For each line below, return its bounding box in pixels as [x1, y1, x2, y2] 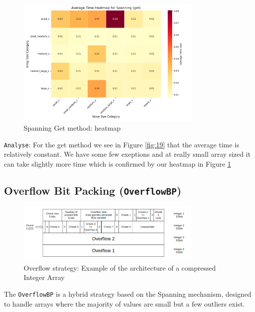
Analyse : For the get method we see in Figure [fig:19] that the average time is [4, 139, 239, 149]
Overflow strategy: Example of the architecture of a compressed [24, 262, 216, 273]
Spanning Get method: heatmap [24, 123, 121, 133]
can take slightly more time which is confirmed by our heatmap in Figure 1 [4, 158, 231, 169]
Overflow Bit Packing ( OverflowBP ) [4, 182, 182, 198]
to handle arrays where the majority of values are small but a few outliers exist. [4, 298, 245, 309]
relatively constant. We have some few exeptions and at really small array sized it [4, 149, 251, 159]
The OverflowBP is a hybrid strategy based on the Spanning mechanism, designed [4, 289, 252, 299]
